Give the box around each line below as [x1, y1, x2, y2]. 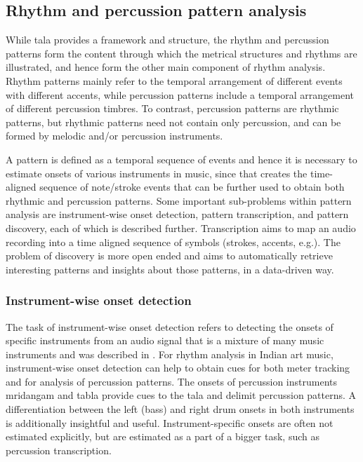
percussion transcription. [6, 442, 112, 457]
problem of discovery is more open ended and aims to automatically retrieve [6, 248, 333, 263]
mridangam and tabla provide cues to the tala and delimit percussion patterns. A [6, 388, 357, 402]
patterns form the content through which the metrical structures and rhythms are [6, 46, 357, 60]
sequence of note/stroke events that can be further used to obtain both [39, 179, 345, 194]
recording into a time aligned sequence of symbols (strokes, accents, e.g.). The [6, 234, 341, 249]
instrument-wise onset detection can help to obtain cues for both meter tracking [6, 360, 350, 375]
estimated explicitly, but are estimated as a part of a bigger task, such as [6, 429, 319, 444]
